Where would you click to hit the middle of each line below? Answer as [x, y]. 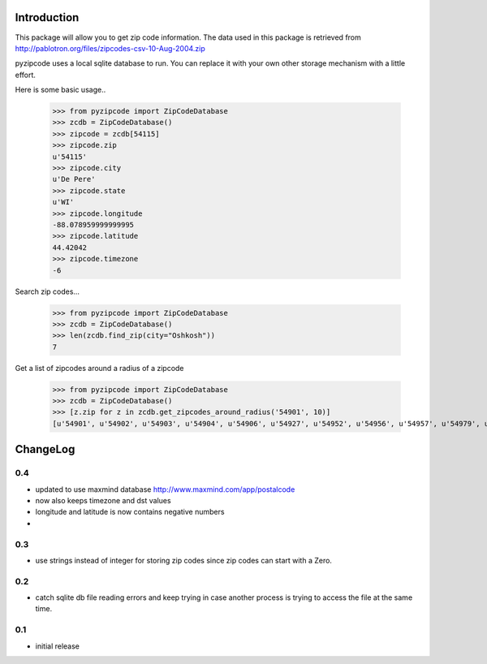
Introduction [47, 17]
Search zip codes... [47, 291]
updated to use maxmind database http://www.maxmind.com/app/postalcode [165, 489]
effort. [26, 75]
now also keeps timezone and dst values [103, 500]
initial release [58, 646]
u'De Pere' [74, 179]
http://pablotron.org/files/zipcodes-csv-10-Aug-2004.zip [110, 48]
